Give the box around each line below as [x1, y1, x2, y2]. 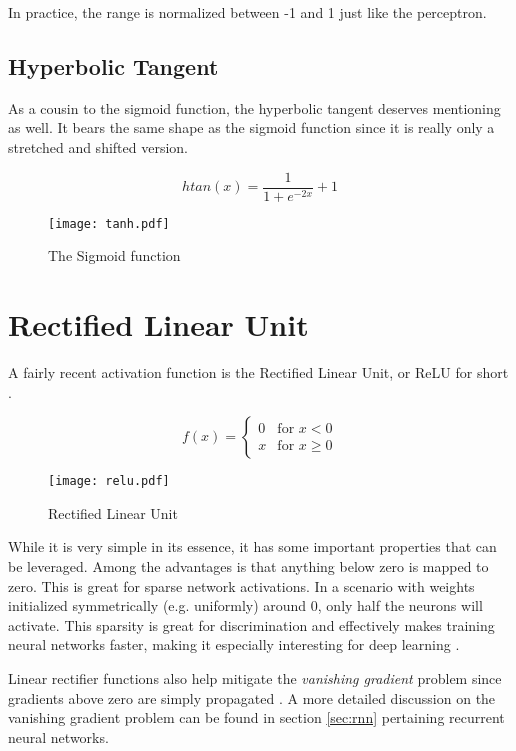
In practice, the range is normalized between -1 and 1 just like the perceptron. [8, 2, 487, 22]
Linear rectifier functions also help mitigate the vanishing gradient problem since [8, 668, 502, 689]
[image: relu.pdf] [48, 474, 170, 489]
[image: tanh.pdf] [48, 216, 170, 231]
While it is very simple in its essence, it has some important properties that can [8, 536, 497, 557]
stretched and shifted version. [8, 136, 188, 157]
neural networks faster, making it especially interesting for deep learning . [8, 634, 460, 655]
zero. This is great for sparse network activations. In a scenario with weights [8, 575, 475, 596]
